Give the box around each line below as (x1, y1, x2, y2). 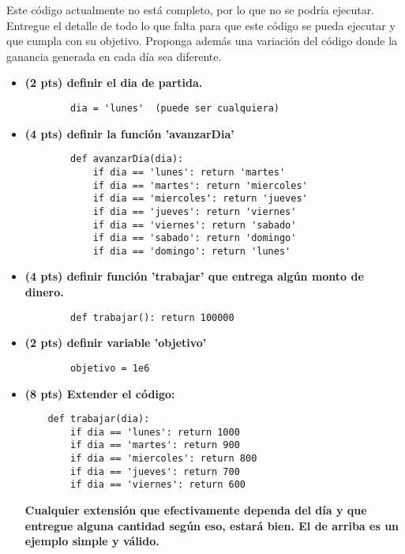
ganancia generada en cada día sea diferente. (6, 47, 222, 64)
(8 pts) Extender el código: (24, 385, 175, 401)
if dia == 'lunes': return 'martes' (92, 166, 286, 178)
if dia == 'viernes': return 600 (70, 479, 246, 491)
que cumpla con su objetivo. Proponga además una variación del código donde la (6, 32, 398, 49)
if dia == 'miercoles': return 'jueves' (92, 193, 308, 205)
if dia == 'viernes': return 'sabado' (92, 219, 297, 231)
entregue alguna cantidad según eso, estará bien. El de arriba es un (24, 517, 399, 533)
